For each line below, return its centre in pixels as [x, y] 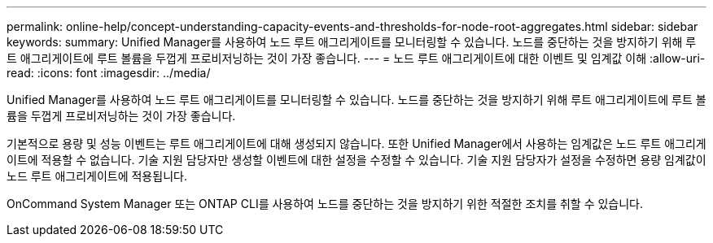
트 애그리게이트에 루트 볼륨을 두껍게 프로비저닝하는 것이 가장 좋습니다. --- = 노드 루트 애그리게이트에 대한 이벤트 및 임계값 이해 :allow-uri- [356, 58]
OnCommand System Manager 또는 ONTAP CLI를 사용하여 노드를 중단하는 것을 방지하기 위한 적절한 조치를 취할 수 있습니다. [325, 204]
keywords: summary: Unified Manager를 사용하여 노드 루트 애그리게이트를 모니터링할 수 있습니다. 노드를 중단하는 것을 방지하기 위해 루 [352, 42]
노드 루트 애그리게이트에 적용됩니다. [97, 176]
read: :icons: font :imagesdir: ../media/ [109, 73]
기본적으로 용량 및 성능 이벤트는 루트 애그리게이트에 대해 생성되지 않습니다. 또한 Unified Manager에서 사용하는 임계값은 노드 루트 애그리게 [356, 143]
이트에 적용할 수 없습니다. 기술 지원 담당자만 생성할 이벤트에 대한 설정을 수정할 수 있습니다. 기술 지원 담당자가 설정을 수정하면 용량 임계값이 [356, 160]
